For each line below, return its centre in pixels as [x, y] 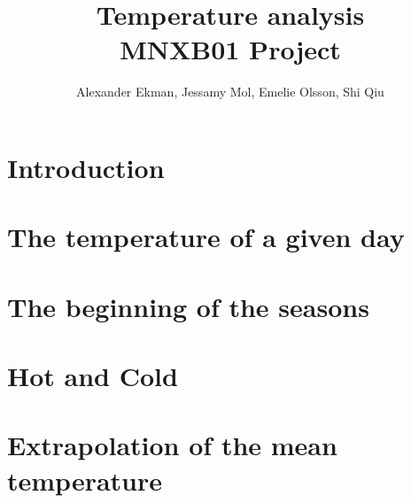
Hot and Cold [93, 376]
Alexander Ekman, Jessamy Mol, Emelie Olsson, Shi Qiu [230, 92]
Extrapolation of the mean [172, 445]
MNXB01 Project [230, 49]
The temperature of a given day [206, 237]
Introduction [86, 167]
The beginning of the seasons [188, 306]
